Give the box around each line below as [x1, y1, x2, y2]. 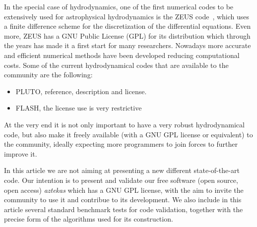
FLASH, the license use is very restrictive [15, 103, 142, 113]
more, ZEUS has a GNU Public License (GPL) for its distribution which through [4, 30, 251, 41]
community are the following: [4, 69, 93, 80]
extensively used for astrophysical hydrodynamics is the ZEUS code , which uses [4, 11, 250, 21]
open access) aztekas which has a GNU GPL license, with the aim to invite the [4, 184, 244, 195]
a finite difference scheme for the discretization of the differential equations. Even [4, 21, 251, 31]
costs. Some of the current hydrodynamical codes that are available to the [4, 59, 229, 70]
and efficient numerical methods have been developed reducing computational [4, 50, 240, 60]
